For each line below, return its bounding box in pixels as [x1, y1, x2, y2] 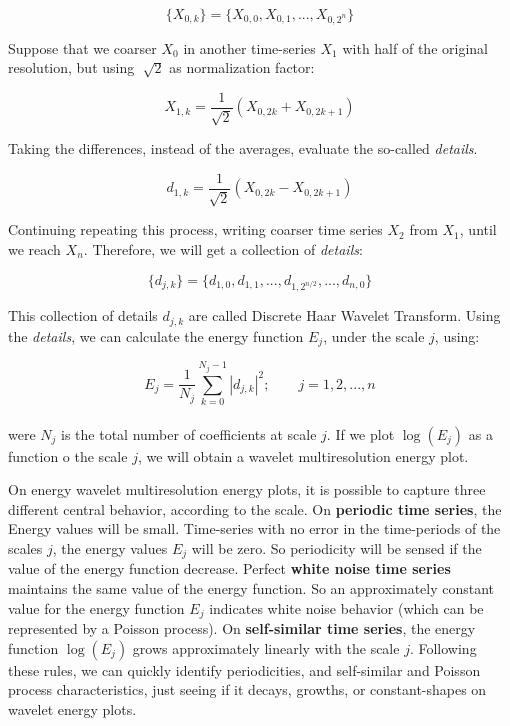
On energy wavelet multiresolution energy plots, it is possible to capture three [8, 479, 486, 500]
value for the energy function [8, 597, 185, 618]
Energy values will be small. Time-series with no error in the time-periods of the [8, 518, 501, 539]
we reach [8, 239, 61, 260]
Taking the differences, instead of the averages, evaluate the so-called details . [8, 138, 478, 159]
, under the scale [323, 325, 425, 346]
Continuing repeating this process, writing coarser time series [8, 219, 383, 240]
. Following [409, 637, 477, 658]
